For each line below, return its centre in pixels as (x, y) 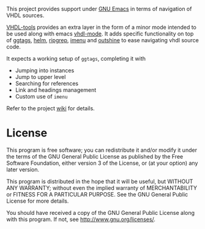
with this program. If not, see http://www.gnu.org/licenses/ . (81, 219)
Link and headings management (56, 90)
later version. (23, 169)
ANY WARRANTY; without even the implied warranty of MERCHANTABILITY (102, 188)
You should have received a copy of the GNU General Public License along (100, 212)
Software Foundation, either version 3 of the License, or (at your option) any (102, 163)
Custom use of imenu (41, 96)
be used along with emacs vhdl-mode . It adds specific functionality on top (100, 34)
